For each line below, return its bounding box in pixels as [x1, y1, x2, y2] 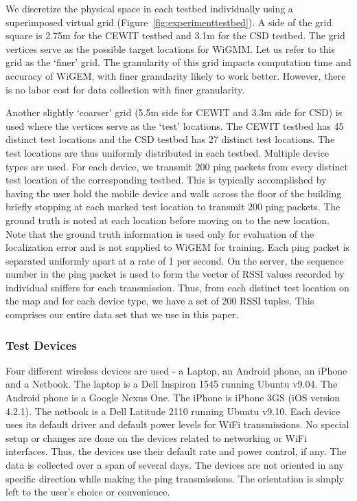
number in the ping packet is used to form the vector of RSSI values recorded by [5, 267, 345, 281]
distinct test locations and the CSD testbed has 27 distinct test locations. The [5, 132, 335, 146]
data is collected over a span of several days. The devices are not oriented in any [5, 458, 344, 472]
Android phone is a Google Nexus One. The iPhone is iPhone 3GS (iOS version [5, 390, 341, 405]
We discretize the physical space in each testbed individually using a [5, 1, 293, 15]
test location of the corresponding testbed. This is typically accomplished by [5, 172, 327, 187]
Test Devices [5, 336, 77, 353]
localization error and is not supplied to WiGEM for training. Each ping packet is [5, 240, 350, 254]
